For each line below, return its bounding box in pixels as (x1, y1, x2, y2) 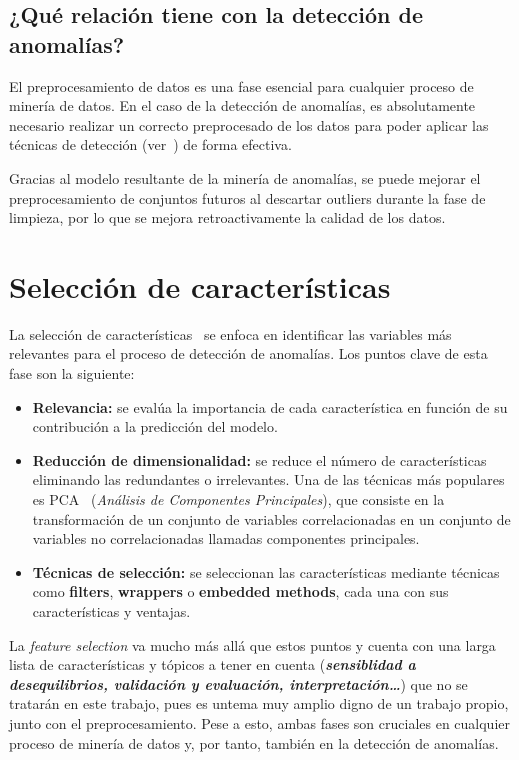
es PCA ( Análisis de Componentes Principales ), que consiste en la (32, 489, 445, 510)
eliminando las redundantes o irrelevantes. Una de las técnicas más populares (32, 469, 505, 490)
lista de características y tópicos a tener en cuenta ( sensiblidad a (9, 654, 416, 675)
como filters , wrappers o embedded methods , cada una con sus (32, 581, 449, 602)
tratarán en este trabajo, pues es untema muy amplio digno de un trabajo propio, (9, 693, 509, 714)
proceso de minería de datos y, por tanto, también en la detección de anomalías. (9, 732, 499, 753)
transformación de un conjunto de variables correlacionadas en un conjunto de (32, 508, 511, 529)
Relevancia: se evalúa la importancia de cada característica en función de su (32, 396, 508, 417)
